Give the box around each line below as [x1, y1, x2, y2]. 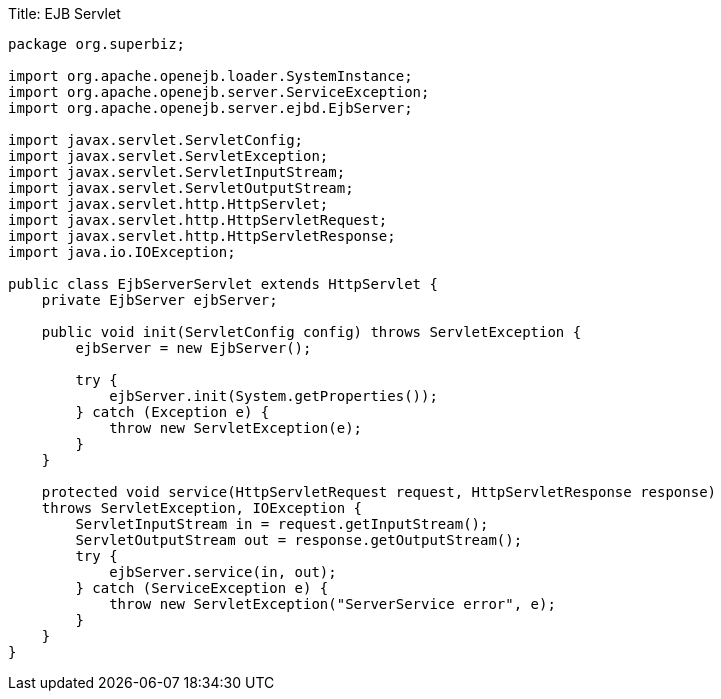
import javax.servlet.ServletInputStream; [8, 164, 346, 180]
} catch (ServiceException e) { [75, 580, 329, 596]
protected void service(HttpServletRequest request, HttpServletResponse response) [41, 484, 717, 500]
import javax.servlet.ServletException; [8, 148, 329, 164]
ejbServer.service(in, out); [109, 564, 337, 580]
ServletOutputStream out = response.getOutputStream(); [75, 532, 523, 548]
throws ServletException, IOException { [41, 500, 363, 516]
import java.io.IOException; [8, 244, 236, 260]
